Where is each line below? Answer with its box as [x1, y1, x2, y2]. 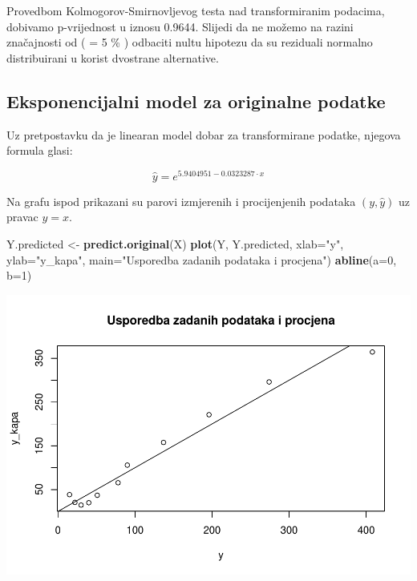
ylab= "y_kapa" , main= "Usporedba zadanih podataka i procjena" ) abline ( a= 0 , [6, 251, 397, 268]
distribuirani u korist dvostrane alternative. [6, 49, 219, 66]
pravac [6, 208, 38, 225]
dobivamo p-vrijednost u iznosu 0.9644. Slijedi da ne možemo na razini [6, 18, 354, 34]
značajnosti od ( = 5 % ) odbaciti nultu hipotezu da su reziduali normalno [6, 34, 373, 50]
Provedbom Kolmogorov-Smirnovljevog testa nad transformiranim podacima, [6, 2, 385, 18]
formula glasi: [6, 142, 73, 159]
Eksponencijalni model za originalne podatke [6, 88, 386, 113]
